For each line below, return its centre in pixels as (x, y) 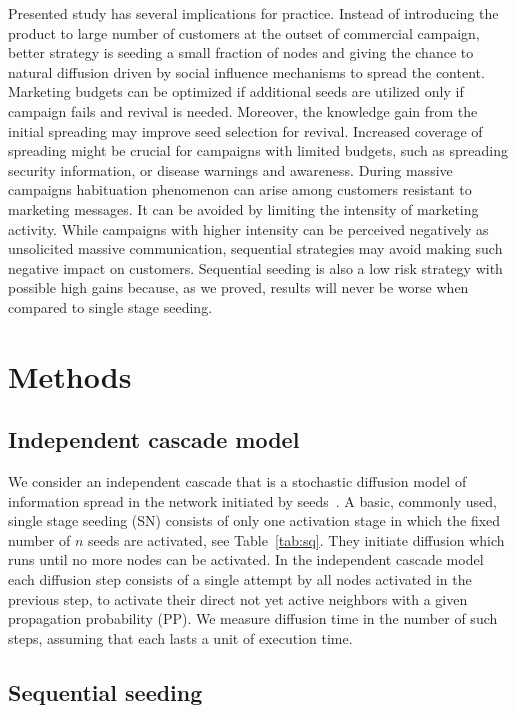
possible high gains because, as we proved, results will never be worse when (238, 287)
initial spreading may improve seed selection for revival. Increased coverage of (245, 130)
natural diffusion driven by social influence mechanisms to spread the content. (246, 71)
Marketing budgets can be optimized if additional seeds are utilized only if (236, 91)
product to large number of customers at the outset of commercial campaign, (244, 32)
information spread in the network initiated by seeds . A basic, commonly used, (252, 500)
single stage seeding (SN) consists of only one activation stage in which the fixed (254, 520)
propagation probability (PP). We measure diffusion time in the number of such (253, 618)
